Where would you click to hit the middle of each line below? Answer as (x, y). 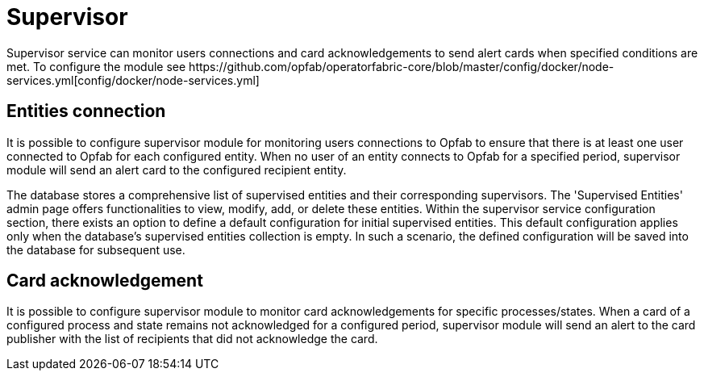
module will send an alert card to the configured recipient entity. (177, 170)
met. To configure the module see (96, 66)
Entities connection (86, 111)
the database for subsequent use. (96, 249)
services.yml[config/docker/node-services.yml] (133, 80)
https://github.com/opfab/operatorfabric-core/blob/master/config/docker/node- (402, 66)
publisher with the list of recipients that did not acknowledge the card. (192, 339)
